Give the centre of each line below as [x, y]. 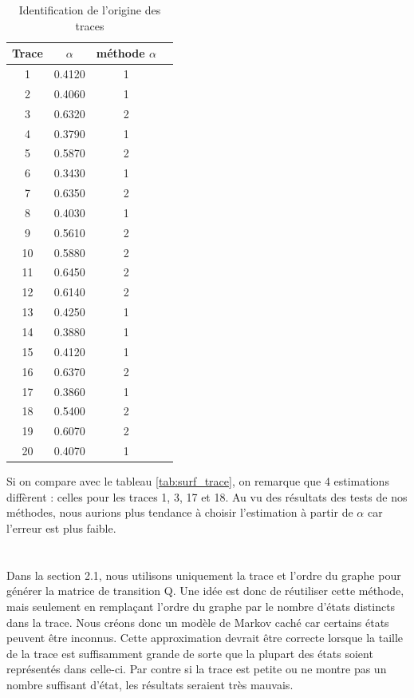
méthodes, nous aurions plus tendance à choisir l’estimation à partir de [180, 512]
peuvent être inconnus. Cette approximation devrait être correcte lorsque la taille [205, 638]
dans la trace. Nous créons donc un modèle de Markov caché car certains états [198, 622]
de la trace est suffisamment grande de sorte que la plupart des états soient [190, 653]
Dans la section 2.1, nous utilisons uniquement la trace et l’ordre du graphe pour [204, 575]
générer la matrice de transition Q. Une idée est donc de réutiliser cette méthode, [205, 591]
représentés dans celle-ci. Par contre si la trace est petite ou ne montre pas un [197, 669]
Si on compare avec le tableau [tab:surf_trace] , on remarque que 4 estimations [198, 481]
